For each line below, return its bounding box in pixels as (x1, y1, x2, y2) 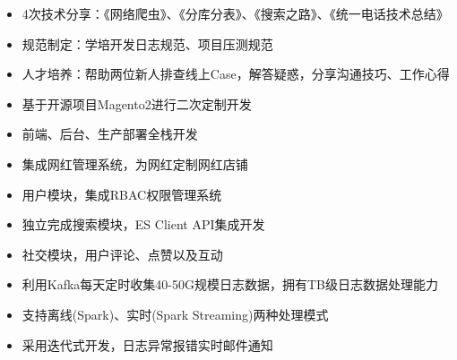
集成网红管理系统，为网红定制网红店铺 (22, 154, 248, 173)
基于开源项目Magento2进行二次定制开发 (22, 94, 252, 113)
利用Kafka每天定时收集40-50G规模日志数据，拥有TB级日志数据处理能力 (22, 275, 439, 294)
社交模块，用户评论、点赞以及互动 (22, 244, 223, 263)
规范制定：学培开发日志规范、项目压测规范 (22, 34, 273, 53)
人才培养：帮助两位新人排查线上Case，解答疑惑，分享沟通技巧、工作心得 (22, 64, 450, 83)
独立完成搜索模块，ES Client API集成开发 (22, 215, 265, 234)
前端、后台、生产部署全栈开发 (22, 124, 198, 143)
